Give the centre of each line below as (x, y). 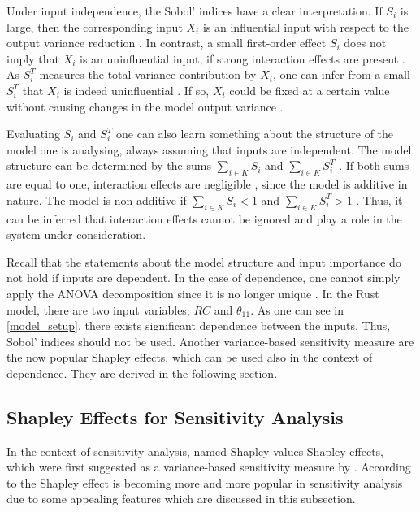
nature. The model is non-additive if (97, 200)
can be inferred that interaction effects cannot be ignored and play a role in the (204, 218)
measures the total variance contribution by (148, 74)
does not (365, 43)
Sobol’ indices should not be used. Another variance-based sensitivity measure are (210, 341)
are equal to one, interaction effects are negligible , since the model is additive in (207, 184)
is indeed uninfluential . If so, (136, 90)
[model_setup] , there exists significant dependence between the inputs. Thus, (199, 325)
